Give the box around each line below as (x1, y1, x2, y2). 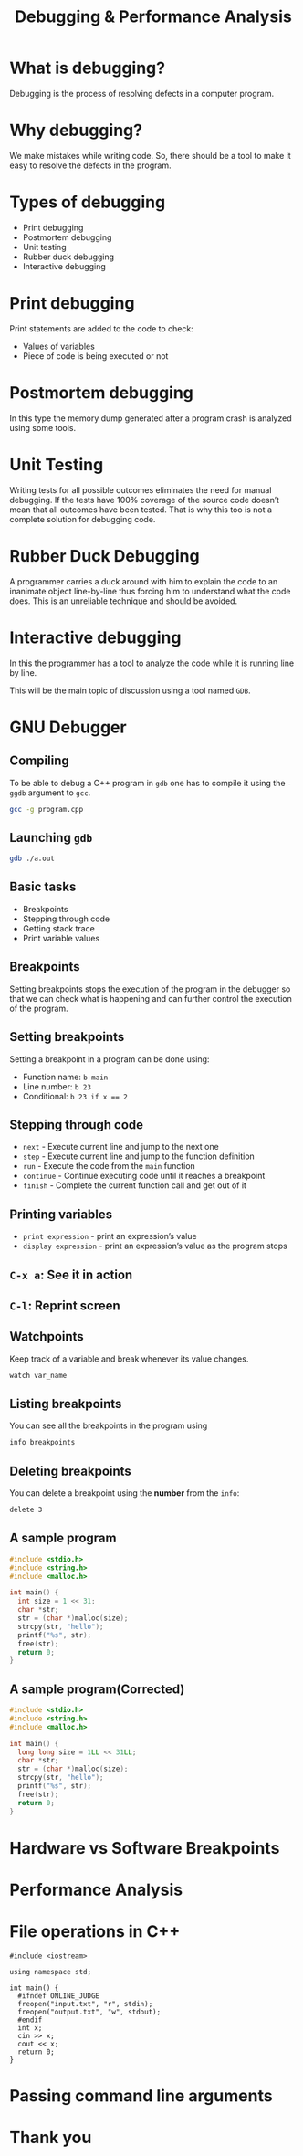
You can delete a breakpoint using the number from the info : (9, 1488, 240, 1499)
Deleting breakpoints (9, 1463, 132, 1478)
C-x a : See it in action (9, 1267, 133, 1282)
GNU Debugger (9, 717, 127, 737)
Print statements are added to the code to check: (9, 322, 193, 334)
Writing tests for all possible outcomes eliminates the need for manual (9, 484, 272, 495)
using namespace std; (9, 1967, 92, 1976)
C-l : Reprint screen (9, 1298, 120, 1313)
